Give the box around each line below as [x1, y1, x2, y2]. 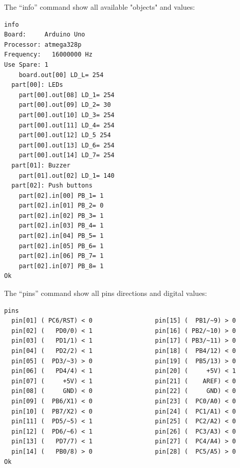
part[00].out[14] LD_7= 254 [19, 152, 115, 159]
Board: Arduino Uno [4, 31, 85, 39]
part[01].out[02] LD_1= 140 [19, 172, 115, 179]
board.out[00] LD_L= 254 [19, 71, 104, 79]
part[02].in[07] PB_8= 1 [19, 262, 104, 270]
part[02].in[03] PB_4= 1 [19, 222, 104, 230]
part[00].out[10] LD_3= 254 [19, 111, 115, 119]
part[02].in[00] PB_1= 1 [19, 192, 104, 199]
